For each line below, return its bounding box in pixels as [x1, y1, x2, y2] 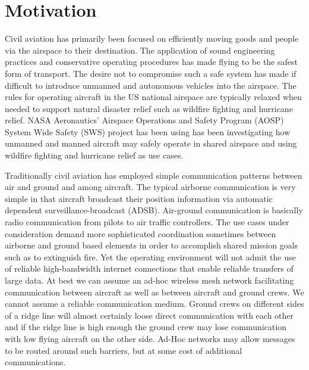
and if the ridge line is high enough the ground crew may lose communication [5, 321, 286, 333]
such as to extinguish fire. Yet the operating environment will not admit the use [5, 250, 296, 263]
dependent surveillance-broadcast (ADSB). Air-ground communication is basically [5, 204, 303, 216]
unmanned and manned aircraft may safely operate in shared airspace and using [5, 137, 297, 150]
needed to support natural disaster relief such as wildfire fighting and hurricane [5, 102, 293, 114]
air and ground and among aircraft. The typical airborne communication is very [5, 181, 296, 193]
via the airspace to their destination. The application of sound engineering [5, 43, 275, 56]
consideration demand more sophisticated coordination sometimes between [5, 227, 276, 240]
